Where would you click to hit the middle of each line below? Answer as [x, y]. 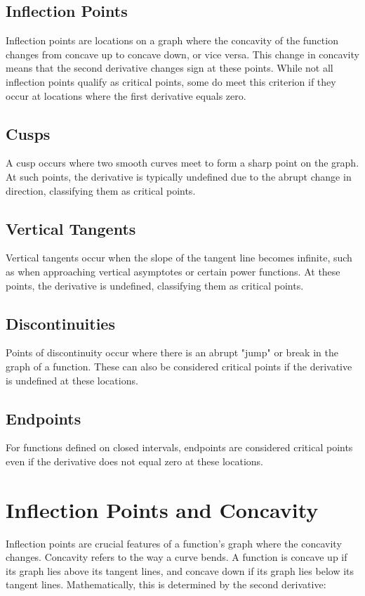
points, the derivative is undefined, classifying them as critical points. [155, 285]
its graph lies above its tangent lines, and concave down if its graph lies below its [180, 570]
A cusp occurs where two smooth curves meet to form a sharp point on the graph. [182, 163]
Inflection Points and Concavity [162, 509]
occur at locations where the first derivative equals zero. [126, 95]
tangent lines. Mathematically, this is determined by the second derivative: [166, 584]
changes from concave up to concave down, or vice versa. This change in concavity [182, 54]
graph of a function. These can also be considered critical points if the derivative [179, 366]
